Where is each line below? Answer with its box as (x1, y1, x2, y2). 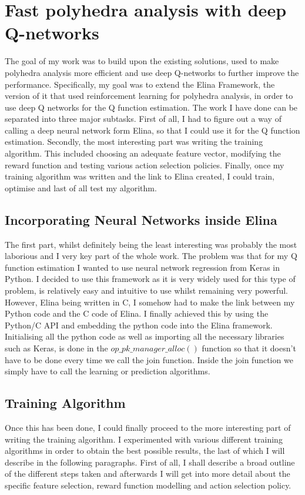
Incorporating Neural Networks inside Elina (5, 210, 277, 228)
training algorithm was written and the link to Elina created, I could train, (5, 170, 275, 182)
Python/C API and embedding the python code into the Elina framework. (5, 318, 273, 331)
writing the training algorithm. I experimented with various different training (5, 433, 283, 445)
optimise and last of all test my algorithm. (5, 181, 157, 194)
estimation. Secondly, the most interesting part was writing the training (5, 135, 263, 148)
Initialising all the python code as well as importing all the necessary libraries (5, 330, 284, 343)
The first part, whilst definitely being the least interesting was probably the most (5, 238, 297, 250)
